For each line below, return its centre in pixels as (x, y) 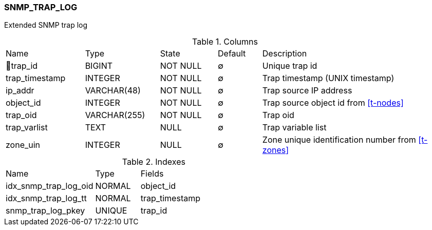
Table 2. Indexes (154, 162)
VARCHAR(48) (113, 91)
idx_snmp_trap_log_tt (46, 198)
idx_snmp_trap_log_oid (50, 186)
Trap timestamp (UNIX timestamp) (328, 78)
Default (232, 54)
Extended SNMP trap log (46, 25)
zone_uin (23, 145)
